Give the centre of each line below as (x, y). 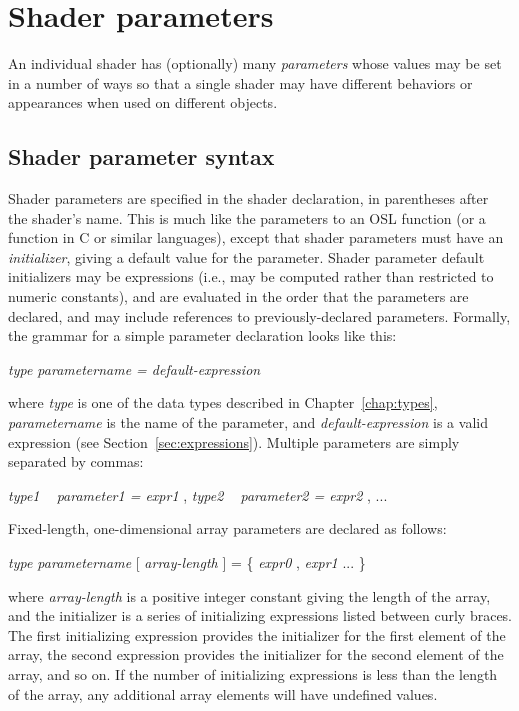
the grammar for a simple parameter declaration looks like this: (202, 335)
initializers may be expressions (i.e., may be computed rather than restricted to (251, 276)
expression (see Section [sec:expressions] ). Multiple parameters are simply (234, 441)
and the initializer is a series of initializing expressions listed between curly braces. (260, 615)
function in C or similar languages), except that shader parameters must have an (256, 237)
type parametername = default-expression (134, 368)
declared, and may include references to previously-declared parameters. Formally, (259, 315)
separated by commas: (76, 461)
